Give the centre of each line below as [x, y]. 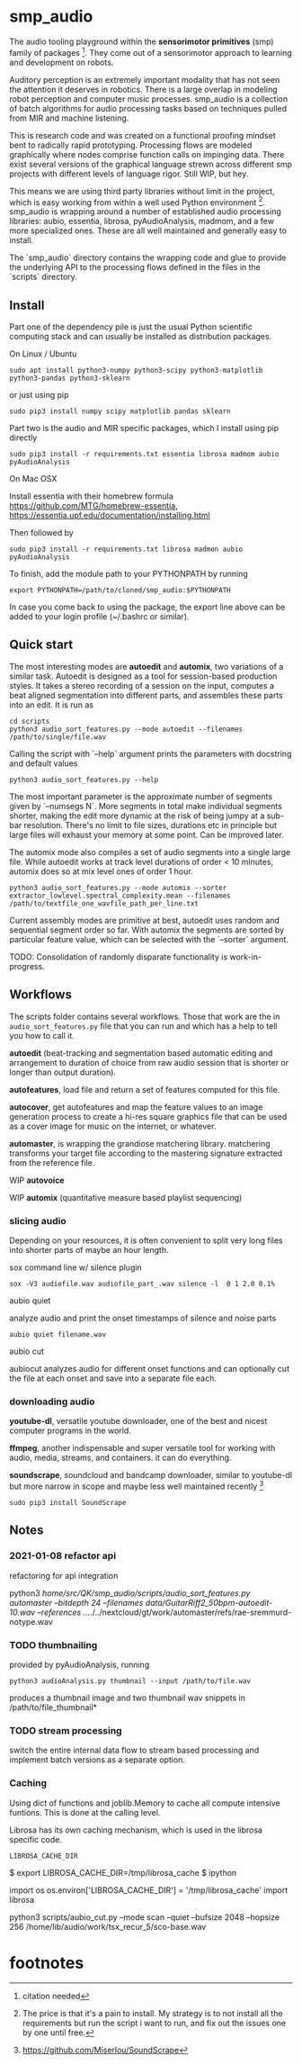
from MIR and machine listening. [69, 118]
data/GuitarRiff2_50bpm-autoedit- [209, 1602]
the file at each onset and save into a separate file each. [113, 1378]
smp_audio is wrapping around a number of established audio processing [145, 212]
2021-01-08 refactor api [63, 1556]
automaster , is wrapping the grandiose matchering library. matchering [140, 1143]
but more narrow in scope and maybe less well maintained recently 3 [137, 1485]
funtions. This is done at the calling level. [85, 1812]
